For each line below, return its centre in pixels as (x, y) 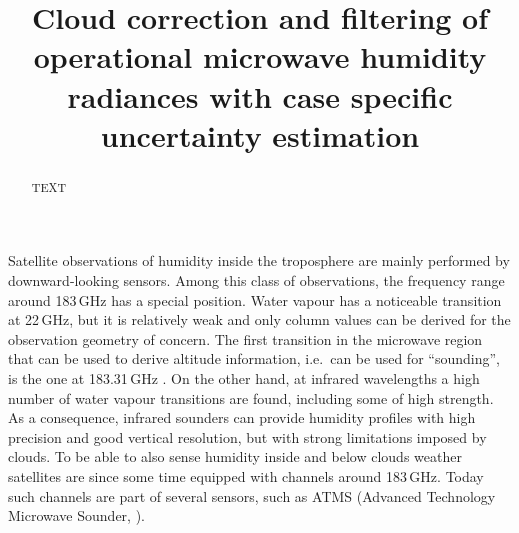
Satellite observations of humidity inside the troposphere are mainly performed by (259, 260)
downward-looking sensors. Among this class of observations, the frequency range (256, 279)
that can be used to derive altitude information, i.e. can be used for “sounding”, (254, 358)
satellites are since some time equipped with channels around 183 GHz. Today (246, 475)
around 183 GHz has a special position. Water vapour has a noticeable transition (255, 299)
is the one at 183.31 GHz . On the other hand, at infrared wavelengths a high (244, 377)
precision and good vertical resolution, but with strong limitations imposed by (247, 436)
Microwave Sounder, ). (76, 515)
